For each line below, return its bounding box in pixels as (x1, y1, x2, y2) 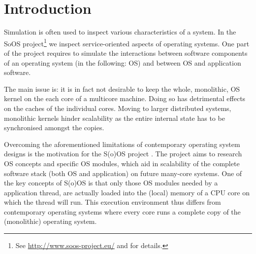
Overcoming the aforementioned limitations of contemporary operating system (4, 139, 240, 149)
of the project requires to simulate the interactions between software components (4, 47, 248, 58)
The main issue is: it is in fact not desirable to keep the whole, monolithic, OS (4, 83, 240, 94)
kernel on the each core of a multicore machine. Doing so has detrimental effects (4, 93, 246, 104)
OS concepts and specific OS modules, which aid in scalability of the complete (4, 158, 240, 168)
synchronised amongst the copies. (4, 122, 104, 133)
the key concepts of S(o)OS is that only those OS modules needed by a (4, 178, 218, 188)
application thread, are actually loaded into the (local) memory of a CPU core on (4, 187, 250, 197)
